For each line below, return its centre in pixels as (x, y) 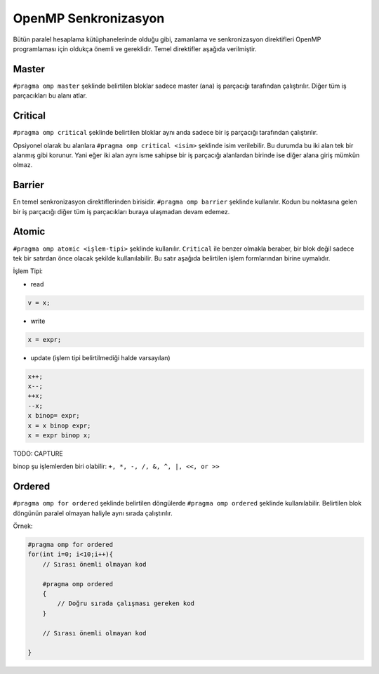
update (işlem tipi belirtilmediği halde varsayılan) (101, 357)
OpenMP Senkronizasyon (89, 18)
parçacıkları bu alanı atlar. (50, 95)
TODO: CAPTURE (38, 454)
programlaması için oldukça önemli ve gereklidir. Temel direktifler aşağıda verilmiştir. (135, 48)
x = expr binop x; (59, 435)
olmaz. (23, 165)
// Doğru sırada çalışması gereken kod (126, 603)
